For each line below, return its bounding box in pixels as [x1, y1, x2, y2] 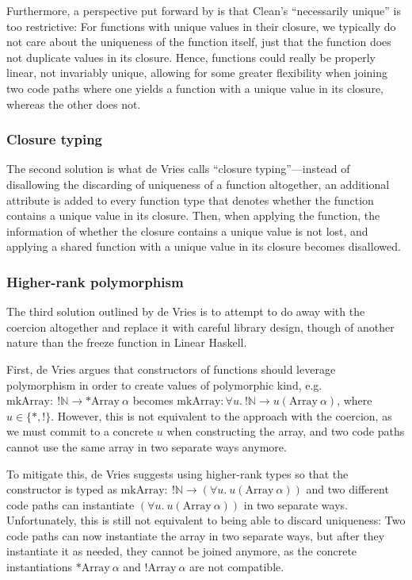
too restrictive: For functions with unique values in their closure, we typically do [6, 17, 396, 34]
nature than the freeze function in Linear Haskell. [6, 334, 247, 351]
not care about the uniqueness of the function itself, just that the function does [6, 33, 391, 50]
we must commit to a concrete [6, 423, 154, 440]
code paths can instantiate [6, 496, 135, 513]
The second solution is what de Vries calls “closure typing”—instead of [6, 160, 350, 177]
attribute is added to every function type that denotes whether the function [6, 191, 374, 208]
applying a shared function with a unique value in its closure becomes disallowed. [6, 238, 401, 255]
